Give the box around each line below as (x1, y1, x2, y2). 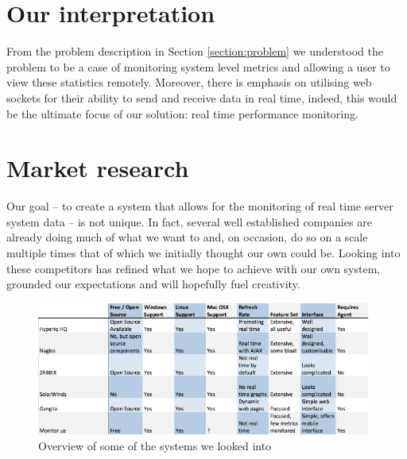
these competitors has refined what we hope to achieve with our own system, (6, 260, 381, 276)
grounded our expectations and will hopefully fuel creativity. (6, 276, 300, 292)
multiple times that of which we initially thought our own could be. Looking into (6, 245, 401, 260)
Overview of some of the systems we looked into (38, 437, 272, 453)
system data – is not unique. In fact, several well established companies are (6, 213, 372, 229)
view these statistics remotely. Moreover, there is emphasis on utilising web (6, 74, 372, 91)
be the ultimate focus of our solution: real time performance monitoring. (6, 105, 359, 121)
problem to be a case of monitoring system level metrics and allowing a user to (6, 58, 390, 75)
